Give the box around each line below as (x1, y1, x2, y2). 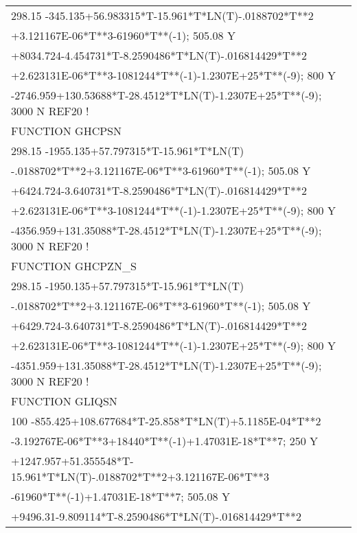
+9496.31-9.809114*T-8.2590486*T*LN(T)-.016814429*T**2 (11, 508, 301, 524)
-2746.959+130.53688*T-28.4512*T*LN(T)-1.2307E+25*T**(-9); (11, 87, 322, 103)
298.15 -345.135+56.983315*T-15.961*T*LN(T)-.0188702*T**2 (11, 8, 314, 23)
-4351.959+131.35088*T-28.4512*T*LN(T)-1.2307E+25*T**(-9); (11, 357, 322, 373)
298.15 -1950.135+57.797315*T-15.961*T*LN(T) (11, 278, 244, 294)
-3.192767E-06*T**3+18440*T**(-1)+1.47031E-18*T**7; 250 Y (11, 433, 319, 449)
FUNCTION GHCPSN (11, 123, 122, 139)
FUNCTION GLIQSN (11, 393, 117, 409)
